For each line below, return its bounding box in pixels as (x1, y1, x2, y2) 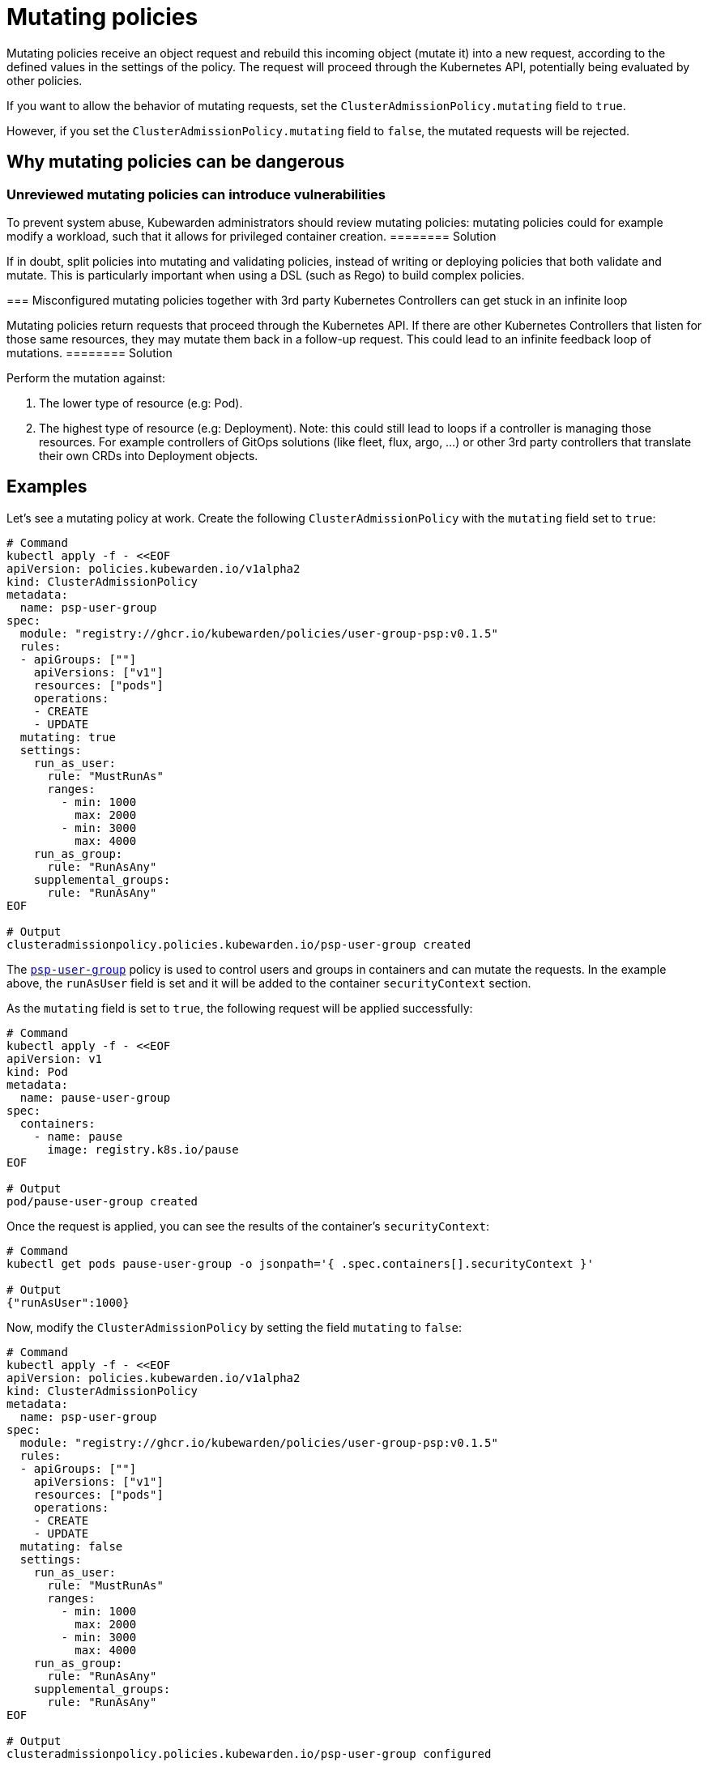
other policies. (6, 73, 83, 87)
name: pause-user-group (19, 1090, 171, 1104)
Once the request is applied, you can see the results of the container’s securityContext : (6, 1218, 489, 1233)
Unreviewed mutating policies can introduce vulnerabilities (6, 186, 386, 203)
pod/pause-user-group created (6, 1194, 198, 1208)
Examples (6, 476, 87, 497)
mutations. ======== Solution (6, 345, 173, 360)
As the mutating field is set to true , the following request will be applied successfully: (6, 1000, 473, 1015)
